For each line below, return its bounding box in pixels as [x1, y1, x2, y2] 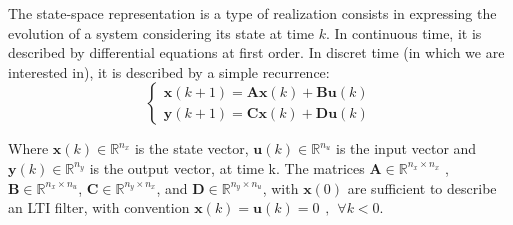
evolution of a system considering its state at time [8, 22, 315, 43]
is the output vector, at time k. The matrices [89, 157, 365, 178]
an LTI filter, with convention [8, 197, 190, 218]
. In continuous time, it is [326, 22, 482, 43]
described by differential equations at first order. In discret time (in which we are [8, 42, 505, 63]
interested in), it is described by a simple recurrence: [8, 61, 330, 82]
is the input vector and [336, 138, 477, 159]
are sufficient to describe [347, 177, 497, 198]
